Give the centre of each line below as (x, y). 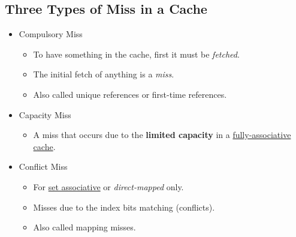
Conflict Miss (43, 166)
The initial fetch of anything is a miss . (104, 74)
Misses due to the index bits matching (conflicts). (124, 207)
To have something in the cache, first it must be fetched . (136, 54)
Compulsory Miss (51, 34)
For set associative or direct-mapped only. (108, 186)
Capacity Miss (45, 114)
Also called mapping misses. (84, 227)
